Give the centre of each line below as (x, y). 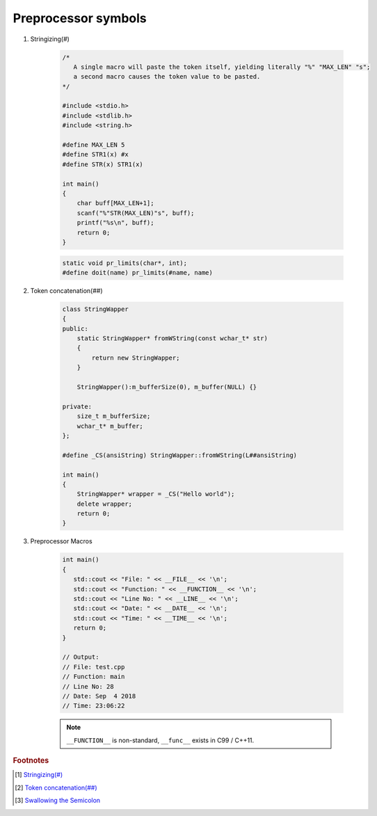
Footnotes (31, 760)
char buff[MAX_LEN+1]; (115, 203)
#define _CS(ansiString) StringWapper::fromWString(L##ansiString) (180, 455)
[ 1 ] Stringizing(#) (39, 775)
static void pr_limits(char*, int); (125, 263)
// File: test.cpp (94, 667)
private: (77, 406)
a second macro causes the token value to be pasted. (167, 77)
